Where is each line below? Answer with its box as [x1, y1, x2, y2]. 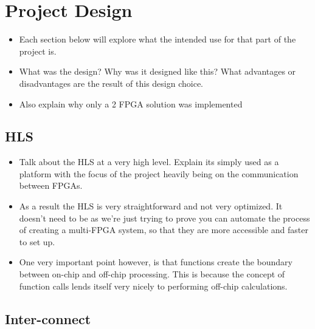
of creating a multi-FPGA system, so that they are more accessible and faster [19, 223, 308, 236]
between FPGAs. [19, 179, 83, 192]
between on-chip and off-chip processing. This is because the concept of [19, 268, 285, 280]
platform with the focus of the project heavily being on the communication [19, 167, 299, 180]
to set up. [19, 235, 55, 248]
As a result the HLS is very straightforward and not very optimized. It [19, 200, 283, 212]
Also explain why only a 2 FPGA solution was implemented [19, 97, 243, 110]
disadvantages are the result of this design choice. [19, 76, 204, 89]
